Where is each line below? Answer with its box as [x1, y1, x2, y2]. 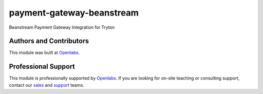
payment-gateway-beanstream [9, 7, 139, 18]
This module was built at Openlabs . [9, 50, 80, 56]
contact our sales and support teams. [9, 82, 84, 88]
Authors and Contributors [9, 37, 89, 45]
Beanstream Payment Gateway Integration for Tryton [9, 24, 115, 30]
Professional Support [9, 62, 75, 71]
